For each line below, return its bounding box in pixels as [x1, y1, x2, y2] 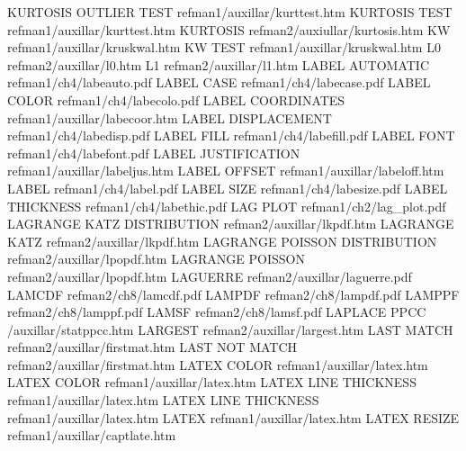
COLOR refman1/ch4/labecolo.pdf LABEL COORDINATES [7, 90, 345, 109]
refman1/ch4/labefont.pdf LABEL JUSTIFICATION [7, 143, 300, 162]
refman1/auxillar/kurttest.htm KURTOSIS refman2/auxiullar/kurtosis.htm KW [7, 20, 451, 39]
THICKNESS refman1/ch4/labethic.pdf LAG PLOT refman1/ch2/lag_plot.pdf [7, 196, 446, 215]
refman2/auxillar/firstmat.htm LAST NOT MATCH [7, 338, 298, 356]
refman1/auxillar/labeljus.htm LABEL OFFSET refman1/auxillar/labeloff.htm [7, 161, 444, 180]
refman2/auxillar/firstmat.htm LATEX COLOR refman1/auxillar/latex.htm [7, 355, 428, 374]
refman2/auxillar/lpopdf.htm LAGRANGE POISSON [7, 249, 305, 268]
